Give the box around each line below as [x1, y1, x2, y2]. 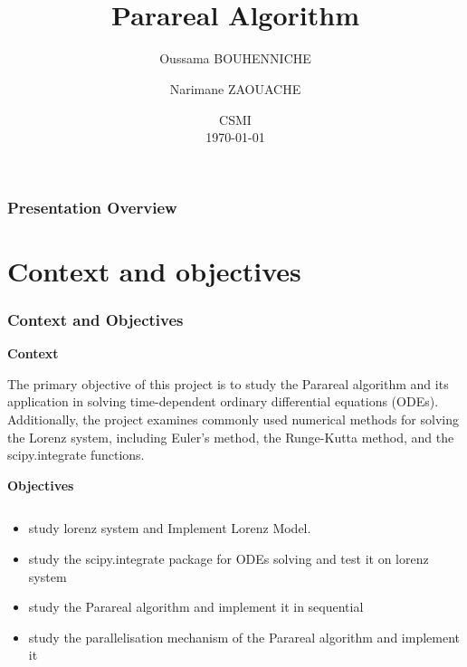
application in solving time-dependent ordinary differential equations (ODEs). [7, 392, 439, 411]
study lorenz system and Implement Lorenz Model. [28, 519, 311, 538]
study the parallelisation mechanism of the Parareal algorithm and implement [28, 627, 461, 646]
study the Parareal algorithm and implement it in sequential [28, 597, 364, 616]
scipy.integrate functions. [7, 445, 145, 464]
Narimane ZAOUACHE [169, 79, 301, 98]
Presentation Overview [7, 195, 177, 218]
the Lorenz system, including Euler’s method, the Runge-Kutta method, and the [7, 427, 454, 446]
